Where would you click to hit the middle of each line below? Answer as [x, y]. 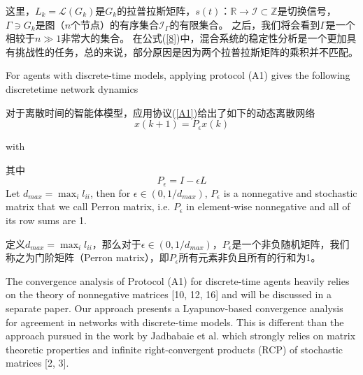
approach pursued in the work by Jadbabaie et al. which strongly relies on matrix [181, 336]
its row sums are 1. [46, 220]
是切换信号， [307, 10]
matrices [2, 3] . [37, 363]
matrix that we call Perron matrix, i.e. [88, 206]
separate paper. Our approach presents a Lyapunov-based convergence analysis [175, 308]
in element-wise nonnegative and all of [268, 206]
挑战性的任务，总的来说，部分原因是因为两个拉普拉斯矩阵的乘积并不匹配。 [186, 51]
